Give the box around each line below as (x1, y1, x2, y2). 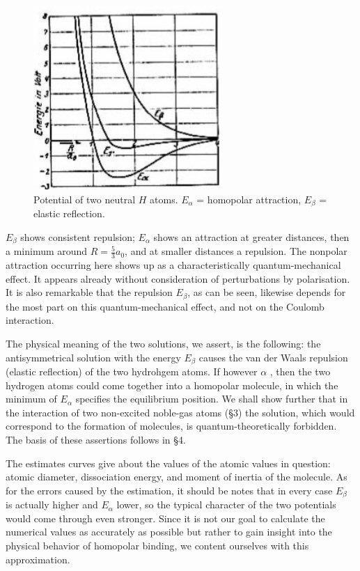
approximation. (6, 552, 70, 566)
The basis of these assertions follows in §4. (6, 432, 186, 447)
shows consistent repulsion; (20, 229, 135, 244)
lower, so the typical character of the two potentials (116, 497, 336, 512)
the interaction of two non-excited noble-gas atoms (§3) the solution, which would (6, 405, 355, 419)
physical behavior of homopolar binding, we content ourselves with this (6, 538, 309, 553)
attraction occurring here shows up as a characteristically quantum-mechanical (6, 258, 341, 272)
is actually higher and (6, 497, 98, 512)
